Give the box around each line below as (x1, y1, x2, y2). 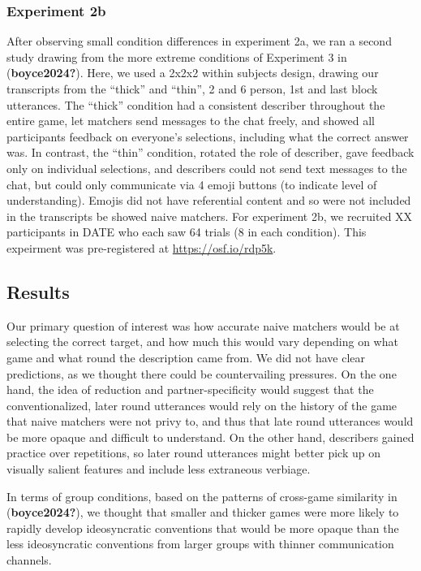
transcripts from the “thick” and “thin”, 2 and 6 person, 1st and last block (6, 80, 378, 97)
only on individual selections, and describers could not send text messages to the (6, 159, 407, 176)
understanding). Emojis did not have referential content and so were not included (6, 192, 411, 209)
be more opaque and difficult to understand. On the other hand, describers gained (6, 428, 415, 445)
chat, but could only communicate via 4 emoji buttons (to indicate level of (6, 175, 377, 192)
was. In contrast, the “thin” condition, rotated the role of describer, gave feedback (6, 144, 415, 161)
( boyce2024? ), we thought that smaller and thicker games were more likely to (6, 504, 399, 521)
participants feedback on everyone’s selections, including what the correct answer (6, 128, 409, 145)
